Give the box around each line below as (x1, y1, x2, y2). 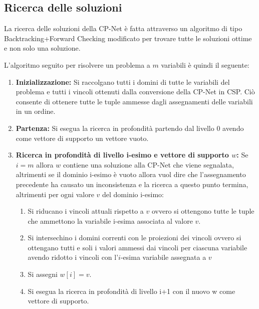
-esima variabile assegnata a (120, 252, 206, 262)
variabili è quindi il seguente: (161, 59, 249, 70)
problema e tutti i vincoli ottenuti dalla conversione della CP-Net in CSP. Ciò (16, 86, 255, 97)
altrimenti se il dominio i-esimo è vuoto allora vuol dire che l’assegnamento (16, 169, 246, 180)
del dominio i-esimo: (102, 189, 164, 199)
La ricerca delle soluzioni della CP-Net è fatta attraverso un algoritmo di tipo (4, 23, 242, 34)
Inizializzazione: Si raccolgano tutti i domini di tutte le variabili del (16, 76, 230, 87)
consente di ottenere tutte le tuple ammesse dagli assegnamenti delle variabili (16, 96, 253, 106)
